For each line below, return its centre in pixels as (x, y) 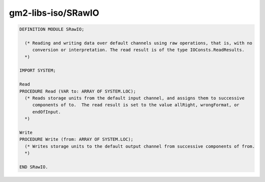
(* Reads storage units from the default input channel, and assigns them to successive (135, 98)
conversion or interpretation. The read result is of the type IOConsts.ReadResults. (138, 50)
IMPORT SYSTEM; (38, 71)
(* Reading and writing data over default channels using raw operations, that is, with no (139, 43)
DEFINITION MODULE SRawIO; (52, 29)
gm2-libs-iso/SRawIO (54, 13)
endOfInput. (47, 112)
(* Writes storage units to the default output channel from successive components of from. (140, 146)
